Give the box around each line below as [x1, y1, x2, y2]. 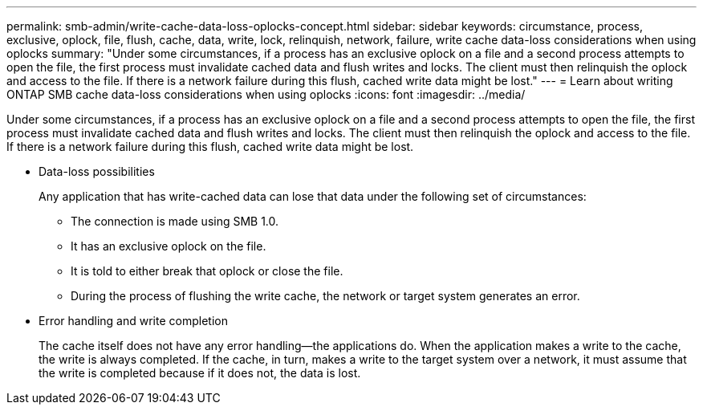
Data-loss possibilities [39, 165, 155, 178]
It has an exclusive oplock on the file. [71, 239, 266, 253]
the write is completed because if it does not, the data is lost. [39, 366, 361, 380]
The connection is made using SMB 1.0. [71, 214, 279, 228]
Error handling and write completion [39, 314, 228, 328]
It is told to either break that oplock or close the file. [71, 264, 343, 278]
